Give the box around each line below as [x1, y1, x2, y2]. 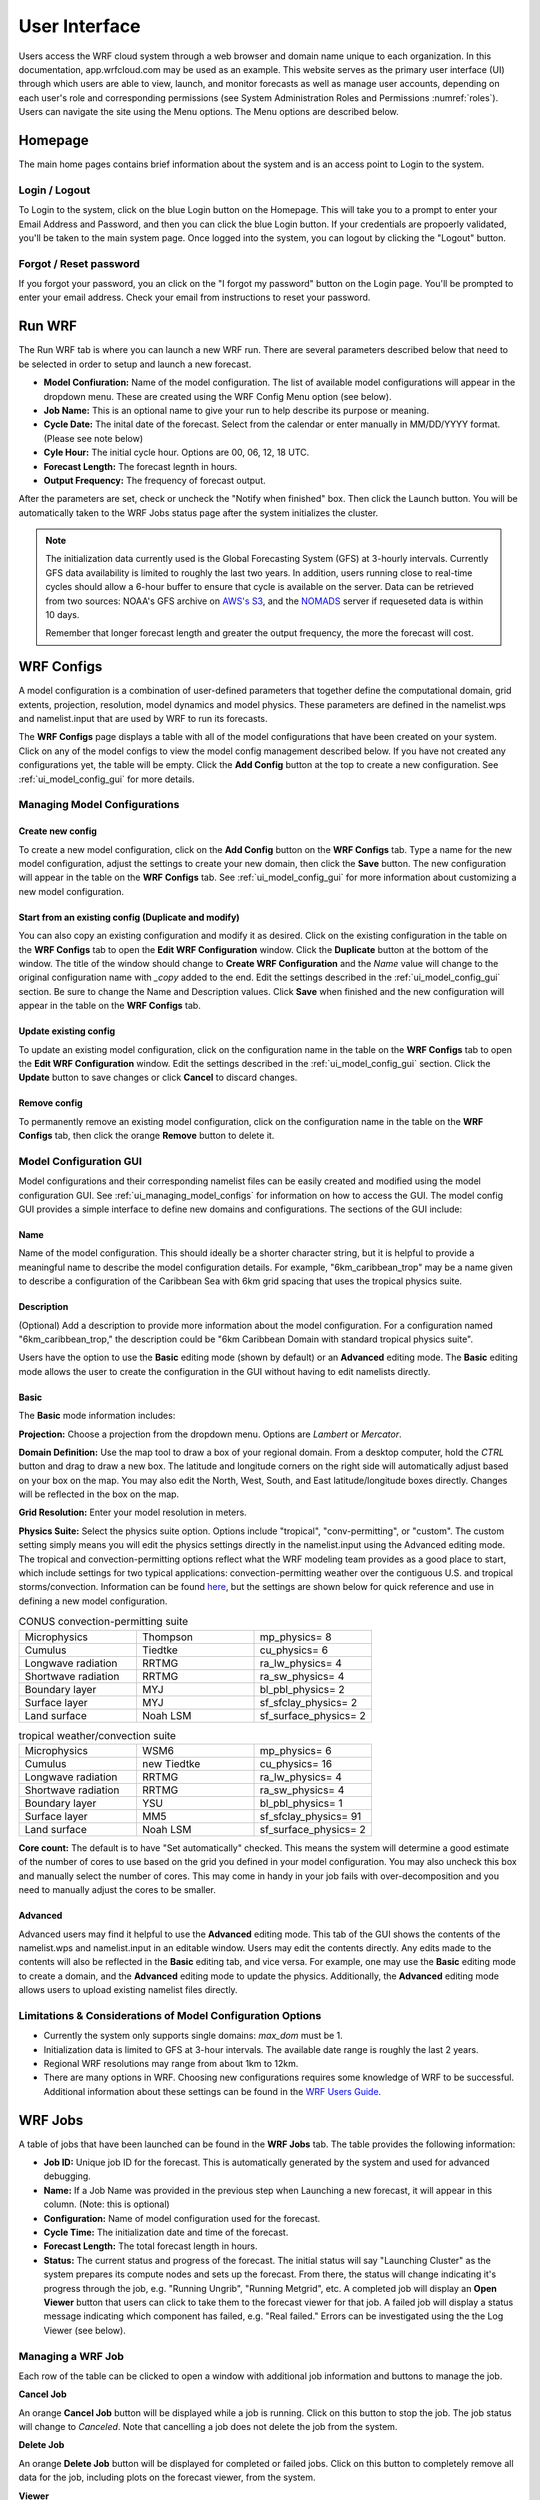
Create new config [18, 825, 97, 837]
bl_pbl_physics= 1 [259, 1796, 344, 1810]
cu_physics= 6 [259, 1643, 329, 1657]
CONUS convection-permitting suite [18, 1615, 189, 1629]
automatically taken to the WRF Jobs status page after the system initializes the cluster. [18, 506, 379, 519]
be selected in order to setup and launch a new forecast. [18, 358, 252, 370]
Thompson [141, 1630, 194, 1644]
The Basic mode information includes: [18, 1410, 176, 1422]
